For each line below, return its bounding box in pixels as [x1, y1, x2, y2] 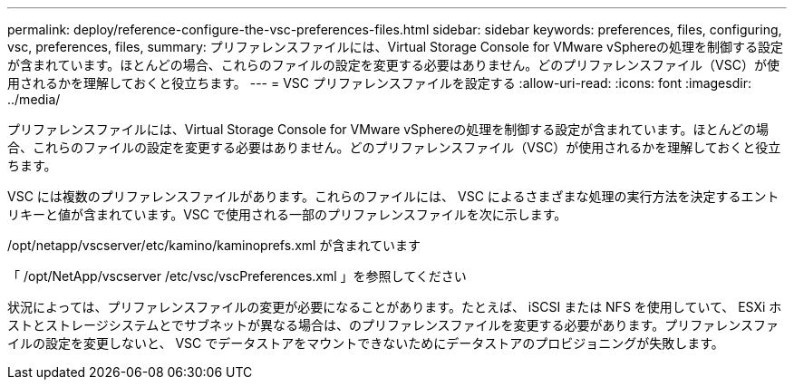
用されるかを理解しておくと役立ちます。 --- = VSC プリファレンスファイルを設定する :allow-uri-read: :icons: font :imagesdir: [7, 75, 751, 91]
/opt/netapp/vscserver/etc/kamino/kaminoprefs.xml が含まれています [7, 237, 421, 253]
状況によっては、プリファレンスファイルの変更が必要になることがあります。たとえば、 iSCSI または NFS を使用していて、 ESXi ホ [7, 299, 782, 314]
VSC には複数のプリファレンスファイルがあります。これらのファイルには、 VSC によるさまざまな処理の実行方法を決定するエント [7, 189, 779, 204]
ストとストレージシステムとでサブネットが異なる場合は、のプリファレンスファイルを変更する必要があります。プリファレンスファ [7, 317, 779, 333]
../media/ [7, 92, 61, 107]
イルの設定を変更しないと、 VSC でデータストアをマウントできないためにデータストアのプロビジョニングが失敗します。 [7, 335, 724, 351]
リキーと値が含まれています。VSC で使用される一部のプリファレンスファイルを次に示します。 [7, 207, 567, 222]
